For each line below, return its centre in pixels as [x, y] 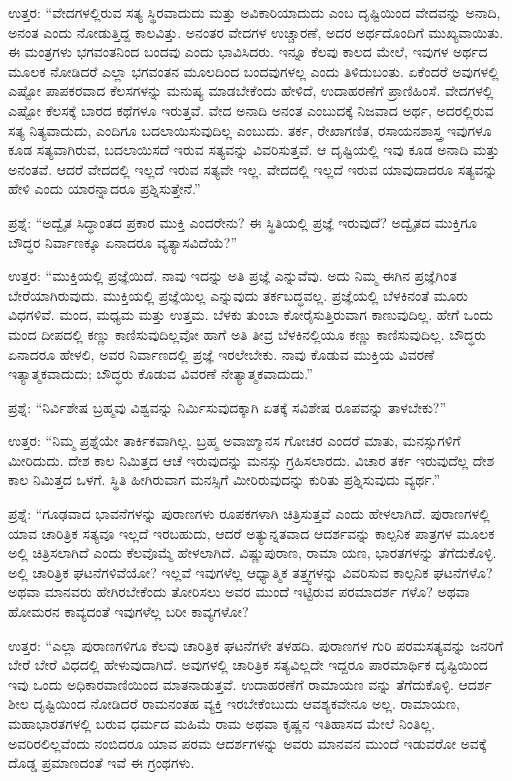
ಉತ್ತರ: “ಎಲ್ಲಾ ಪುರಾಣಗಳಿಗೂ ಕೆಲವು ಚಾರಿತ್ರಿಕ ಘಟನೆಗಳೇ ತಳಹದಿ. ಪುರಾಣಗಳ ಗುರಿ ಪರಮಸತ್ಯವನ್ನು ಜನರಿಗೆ [256, 644]
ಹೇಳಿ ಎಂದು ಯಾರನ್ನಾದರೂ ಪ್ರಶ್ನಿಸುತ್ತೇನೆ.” [104, 188]
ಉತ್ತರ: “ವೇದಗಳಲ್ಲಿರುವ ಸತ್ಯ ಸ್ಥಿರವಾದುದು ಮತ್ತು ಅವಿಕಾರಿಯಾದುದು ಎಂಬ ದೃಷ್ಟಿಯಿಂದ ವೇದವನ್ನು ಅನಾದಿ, [254, 12]
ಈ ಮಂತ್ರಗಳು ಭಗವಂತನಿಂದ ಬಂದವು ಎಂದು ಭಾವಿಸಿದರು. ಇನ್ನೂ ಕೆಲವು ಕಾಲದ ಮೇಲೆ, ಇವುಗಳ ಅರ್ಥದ [248, 51]
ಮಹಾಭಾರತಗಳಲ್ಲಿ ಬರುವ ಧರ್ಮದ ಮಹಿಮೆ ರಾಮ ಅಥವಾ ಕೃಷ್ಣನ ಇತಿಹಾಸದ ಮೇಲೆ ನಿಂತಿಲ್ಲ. [222, 723]
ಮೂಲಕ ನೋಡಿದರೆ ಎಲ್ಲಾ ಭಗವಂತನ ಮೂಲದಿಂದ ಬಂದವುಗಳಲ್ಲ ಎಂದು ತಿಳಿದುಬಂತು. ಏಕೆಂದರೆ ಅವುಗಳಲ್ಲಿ [253, 70]
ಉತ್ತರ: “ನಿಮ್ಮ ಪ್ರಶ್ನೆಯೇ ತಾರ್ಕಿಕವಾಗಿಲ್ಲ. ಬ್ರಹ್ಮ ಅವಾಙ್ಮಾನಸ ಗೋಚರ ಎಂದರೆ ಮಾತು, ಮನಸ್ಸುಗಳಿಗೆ [234, 440]
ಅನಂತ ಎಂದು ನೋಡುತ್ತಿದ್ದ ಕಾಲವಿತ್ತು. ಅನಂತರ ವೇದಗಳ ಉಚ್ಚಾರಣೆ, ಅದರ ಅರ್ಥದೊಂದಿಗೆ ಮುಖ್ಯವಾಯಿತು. [256, 31]
